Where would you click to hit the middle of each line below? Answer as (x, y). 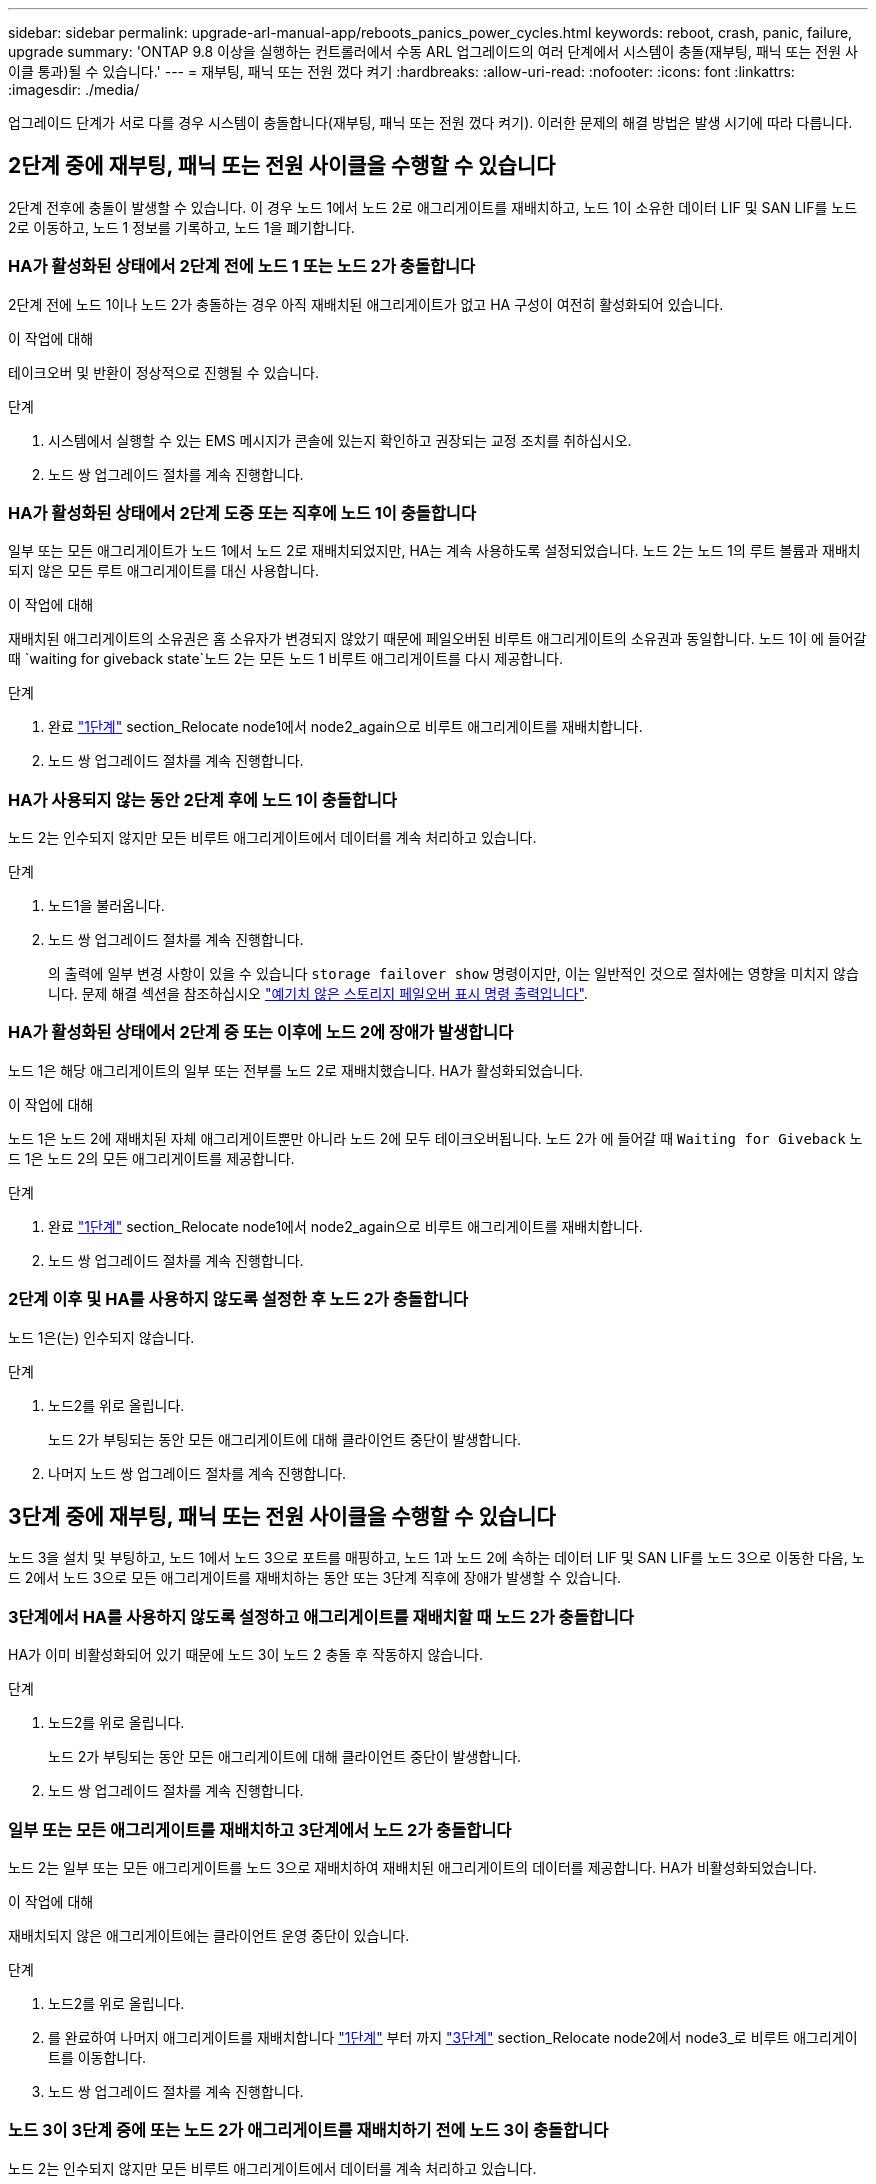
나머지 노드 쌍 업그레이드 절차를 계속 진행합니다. (197, 1473)
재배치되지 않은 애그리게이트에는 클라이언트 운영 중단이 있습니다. (209, 1935)
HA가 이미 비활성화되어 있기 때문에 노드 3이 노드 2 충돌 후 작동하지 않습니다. (245, 1655)
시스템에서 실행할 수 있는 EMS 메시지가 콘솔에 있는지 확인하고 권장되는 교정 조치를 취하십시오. (340, 440)
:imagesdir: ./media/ (74, 89)
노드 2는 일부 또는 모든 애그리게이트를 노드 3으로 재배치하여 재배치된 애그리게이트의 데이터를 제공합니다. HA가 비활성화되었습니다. (412, 1867)
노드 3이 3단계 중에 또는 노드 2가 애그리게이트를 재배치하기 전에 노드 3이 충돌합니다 (308, 2130)
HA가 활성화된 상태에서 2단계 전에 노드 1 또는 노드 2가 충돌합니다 (242, 266)
